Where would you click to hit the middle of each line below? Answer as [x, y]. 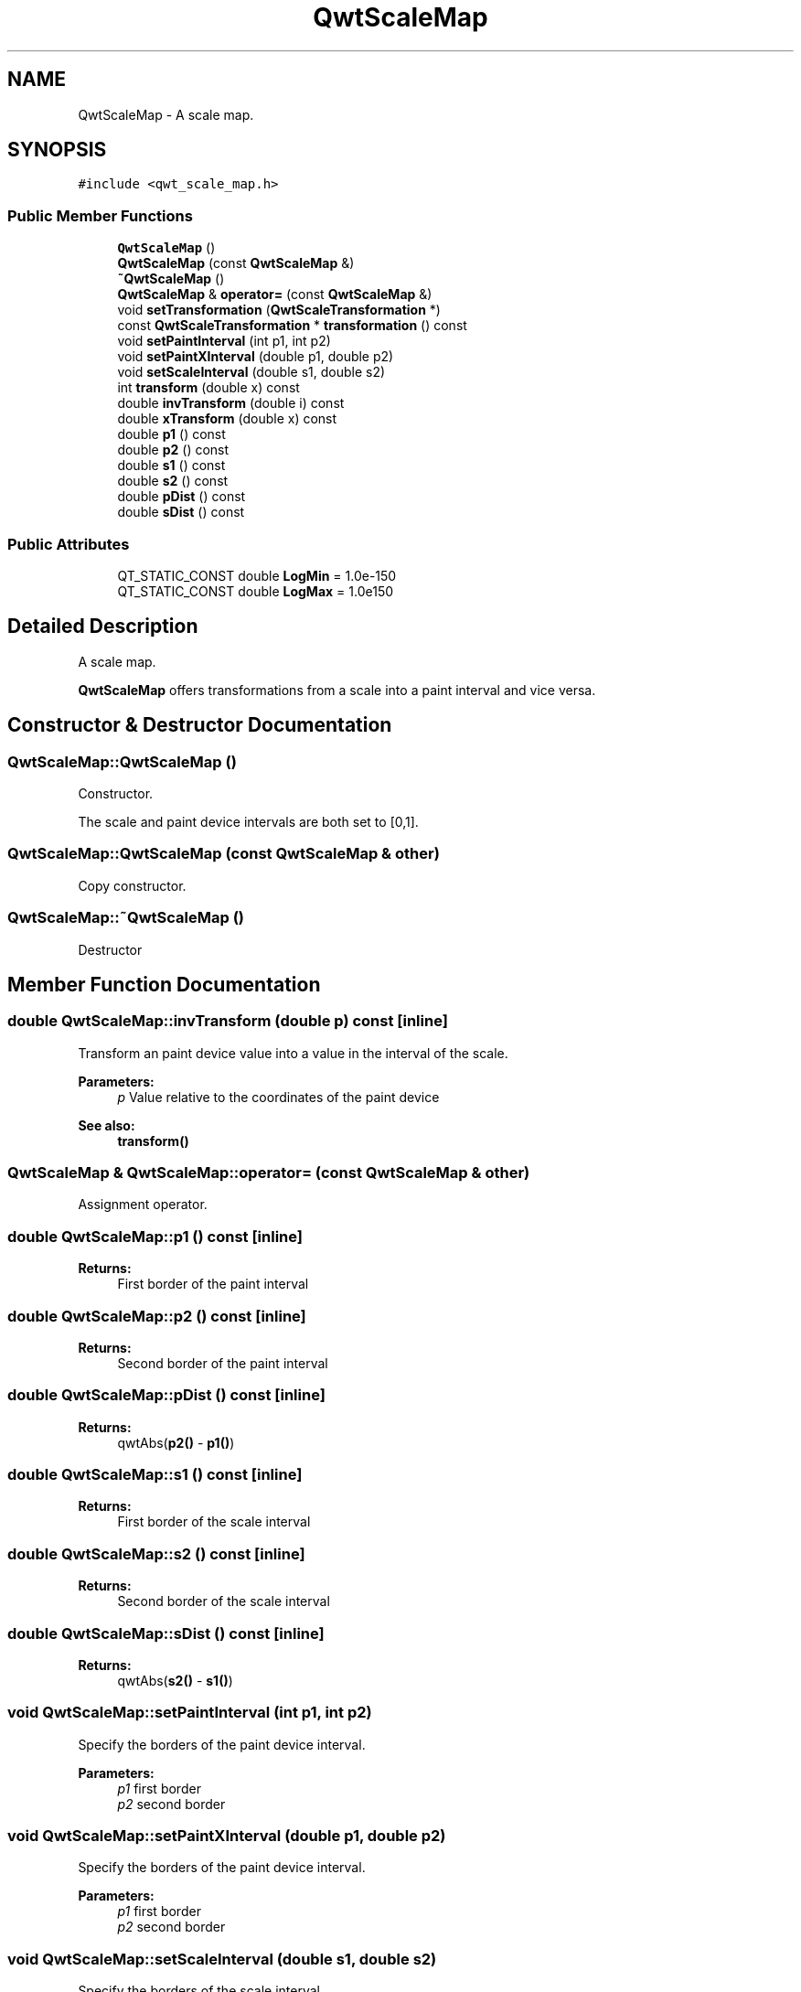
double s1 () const [171, 466]
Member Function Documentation [164, 984]
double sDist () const [181, 512]
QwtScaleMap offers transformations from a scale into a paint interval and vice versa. [337, 690]
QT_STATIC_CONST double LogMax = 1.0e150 [256, 591]
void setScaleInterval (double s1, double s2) [251, 372]
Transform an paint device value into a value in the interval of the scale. [293, 1053]
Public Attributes [69, 544]
